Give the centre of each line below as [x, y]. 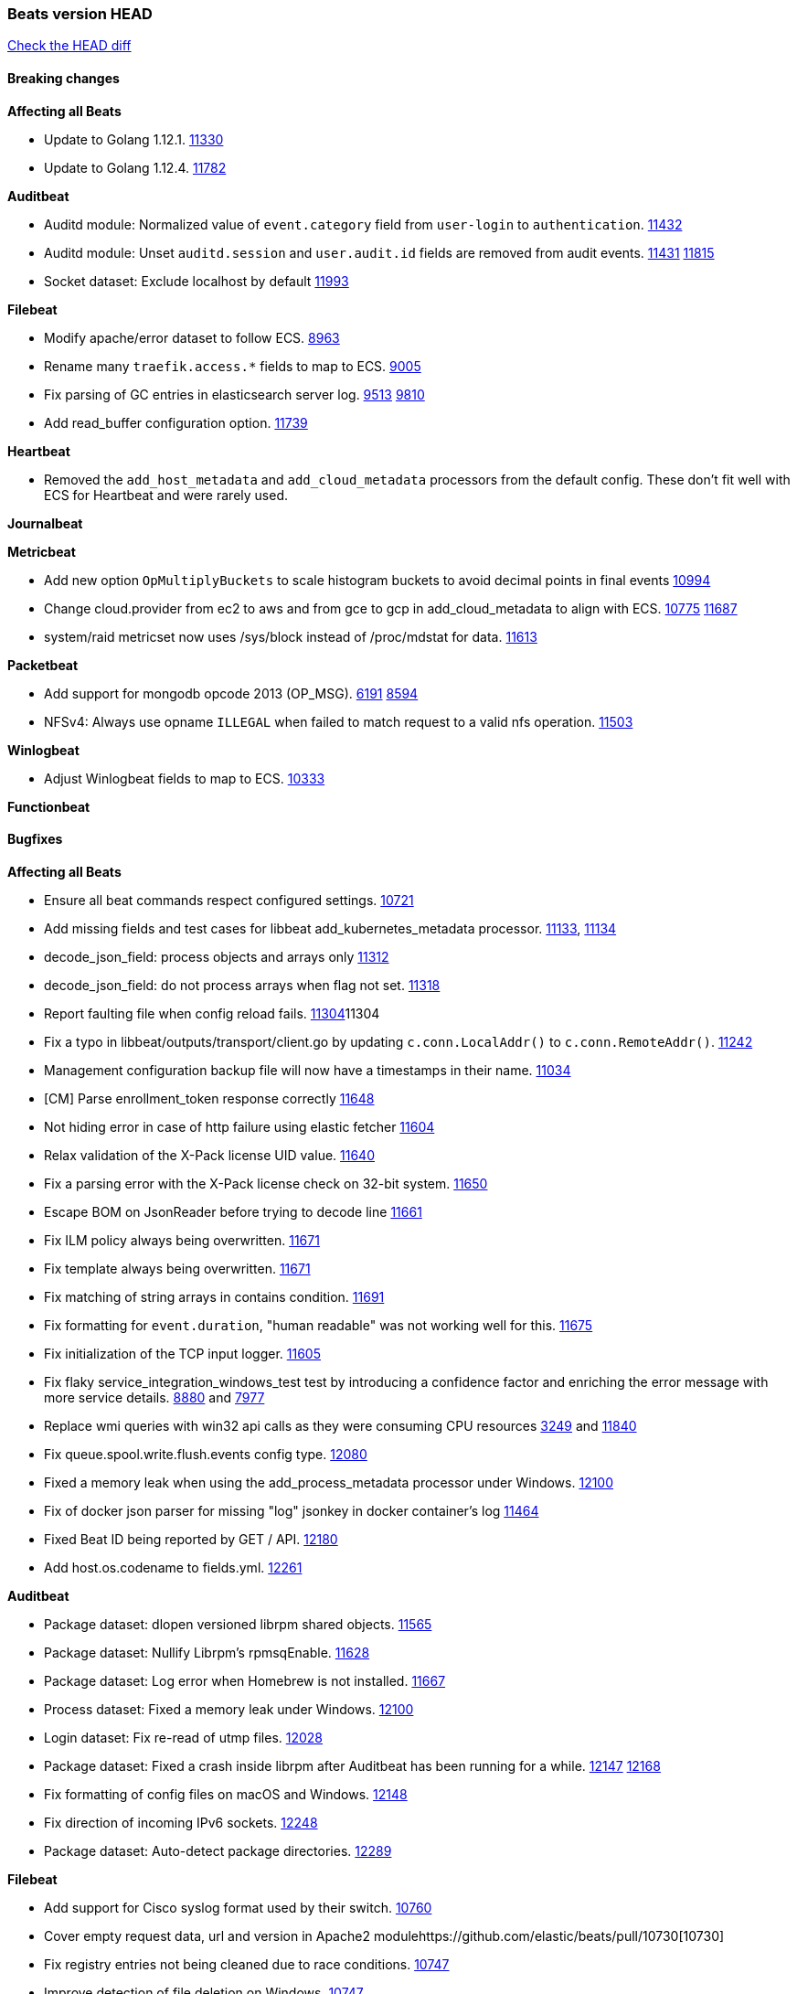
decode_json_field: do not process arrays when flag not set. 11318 [242, 985]
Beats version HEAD [80, 14]
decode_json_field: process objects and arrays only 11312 [217, 956]
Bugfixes [35, 839]
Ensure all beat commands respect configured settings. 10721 [229, 900]
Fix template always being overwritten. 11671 [177, 1268]
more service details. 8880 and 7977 [154, 1397]
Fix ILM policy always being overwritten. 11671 [182, 1240]
